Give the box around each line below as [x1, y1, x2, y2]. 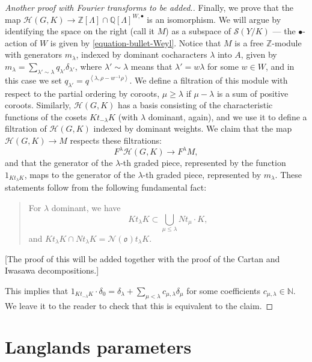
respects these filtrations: [70, 133, 162, 146]
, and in [265, 60, 295, 72]
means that [130, 60, 173, 72]
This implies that [5, 284, 69, 296]
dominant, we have [51, 201, 121, 214]
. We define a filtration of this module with [129, 73, 288, 86]
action [5, 36, 28, 49]
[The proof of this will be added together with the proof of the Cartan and [5, 252, 280, 265]
